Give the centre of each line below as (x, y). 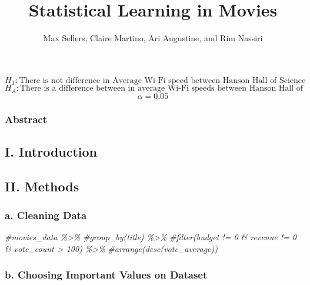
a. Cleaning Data (46, 215)
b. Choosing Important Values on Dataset (106, 275)
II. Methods (42, 186)
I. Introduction (51, 151)
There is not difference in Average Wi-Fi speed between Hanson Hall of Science (162, 80)
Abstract (26, 119)
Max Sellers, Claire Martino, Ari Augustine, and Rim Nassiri (153, 38)
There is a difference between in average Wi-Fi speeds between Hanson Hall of (162, 89)
